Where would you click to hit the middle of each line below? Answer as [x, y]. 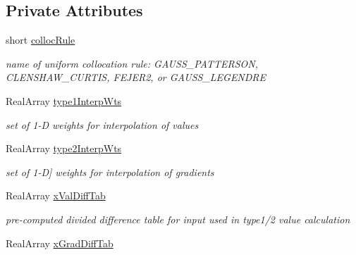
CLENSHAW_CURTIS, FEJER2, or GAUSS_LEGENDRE [136, 77]
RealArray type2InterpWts [64, 148]
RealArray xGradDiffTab [60, 243]
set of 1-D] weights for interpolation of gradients [110, 172]
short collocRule [41, 40]
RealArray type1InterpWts [64, 100]
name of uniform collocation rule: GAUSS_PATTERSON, [132, 63]
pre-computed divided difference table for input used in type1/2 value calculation [178, 219]
